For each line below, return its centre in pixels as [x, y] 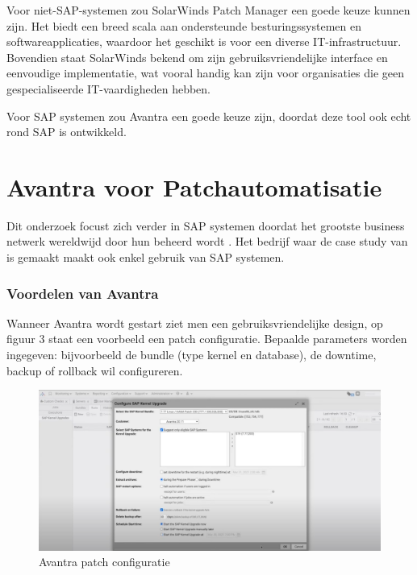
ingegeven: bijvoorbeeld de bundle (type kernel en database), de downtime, [192, 355]
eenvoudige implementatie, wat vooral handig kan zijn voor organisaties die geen [205, 73]
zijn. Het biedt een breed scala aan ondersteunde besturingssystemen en [184, 25]
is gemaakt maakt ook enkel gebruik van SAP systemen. [146, 257]
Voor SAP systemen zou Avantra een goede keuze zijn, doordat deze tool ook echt [209, 116]
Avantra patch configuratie [104, 562]
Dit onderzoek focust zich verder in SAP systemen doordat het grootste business [206, 225]
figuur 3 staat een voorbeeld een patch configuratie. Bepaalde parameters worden [207, 339]
